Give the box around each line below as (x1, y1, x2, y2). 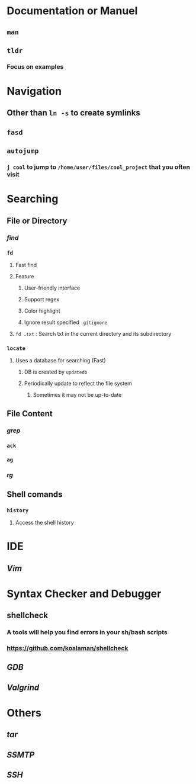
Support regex (24, 295, 60, 303)
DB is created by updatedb (24, 368, 88, 375)
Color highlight (24, 307, 60, 314)
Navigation (7, 85, 62, 98)
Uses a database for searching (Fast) (15, 357, 106, 364)
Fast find (15, 261, 37, 268)
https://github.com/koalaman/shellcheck (7, 644, 128, 653)
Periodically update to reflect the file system (24, 380, 133, 387)
